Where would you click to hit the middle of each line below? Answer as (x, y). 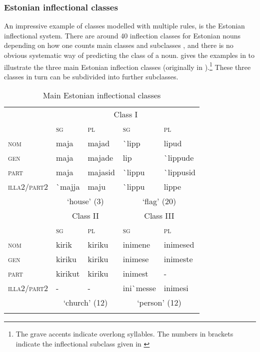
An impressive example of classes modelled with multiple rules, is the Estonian (124, 26)
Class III (159, 216)
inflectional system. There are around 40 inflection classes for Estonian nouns (122, 35)
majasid (101, 172)
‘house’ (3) (85, 201)
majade (100, 158)
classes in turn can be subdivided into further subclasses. (91, 76)
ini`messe (139, 288)
